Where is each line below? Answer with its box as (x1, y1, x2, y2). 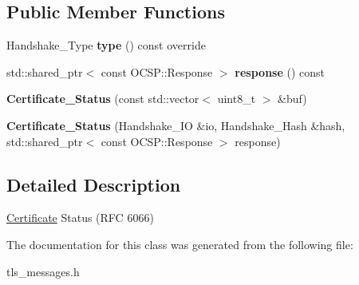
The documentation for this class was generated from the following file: (6, 236, 353, 252)
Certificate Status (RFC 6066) (6, 209, 154, 226)
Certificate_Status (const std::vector (6, 90, 199, 107)
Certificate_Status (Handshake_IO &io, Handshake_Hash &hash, (6, 117, 345, 133)
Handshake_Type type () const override (6, 37, 206, 53)
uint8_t (217, 90, 256, 107)
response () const (235, 63, 325, 80)
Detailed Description (6, 172, 181, 196)
